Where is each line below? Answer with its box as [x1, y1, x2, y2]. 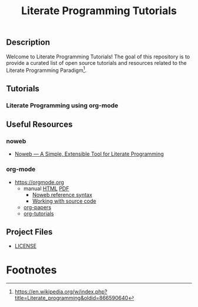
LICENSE [14, 243, 37, 250]
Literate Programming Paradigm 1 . [6, 65, 87, 74]
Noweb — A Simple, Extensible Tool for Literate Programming [14, 150, 164, 157]
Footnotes [6, 263, 57, 276]
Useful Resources [6, 119, 73, 129]
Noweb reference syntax [32, 191, 93, 198]
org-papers [23, 203, 52, 210]
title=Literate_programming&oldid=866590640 [14, 295, 128, 302]
